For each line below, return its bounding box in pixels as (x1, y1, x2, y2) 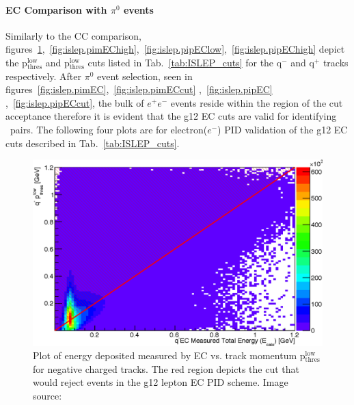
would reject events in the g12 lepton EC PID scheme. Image (33, 375, 288, 389)
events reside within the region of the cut (170, 95, 343, 109)
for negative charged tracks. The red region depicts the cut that (33, 361, 299, 376)
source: (33, 388, 62, 402)
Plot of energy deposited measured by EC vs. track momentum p (33, 348, 305, 363)
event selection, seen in (96, 68, 193, 83)
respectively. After (5, 68, 81, 83)
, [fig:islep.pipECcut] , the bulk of (5, 95, 144, 109)
